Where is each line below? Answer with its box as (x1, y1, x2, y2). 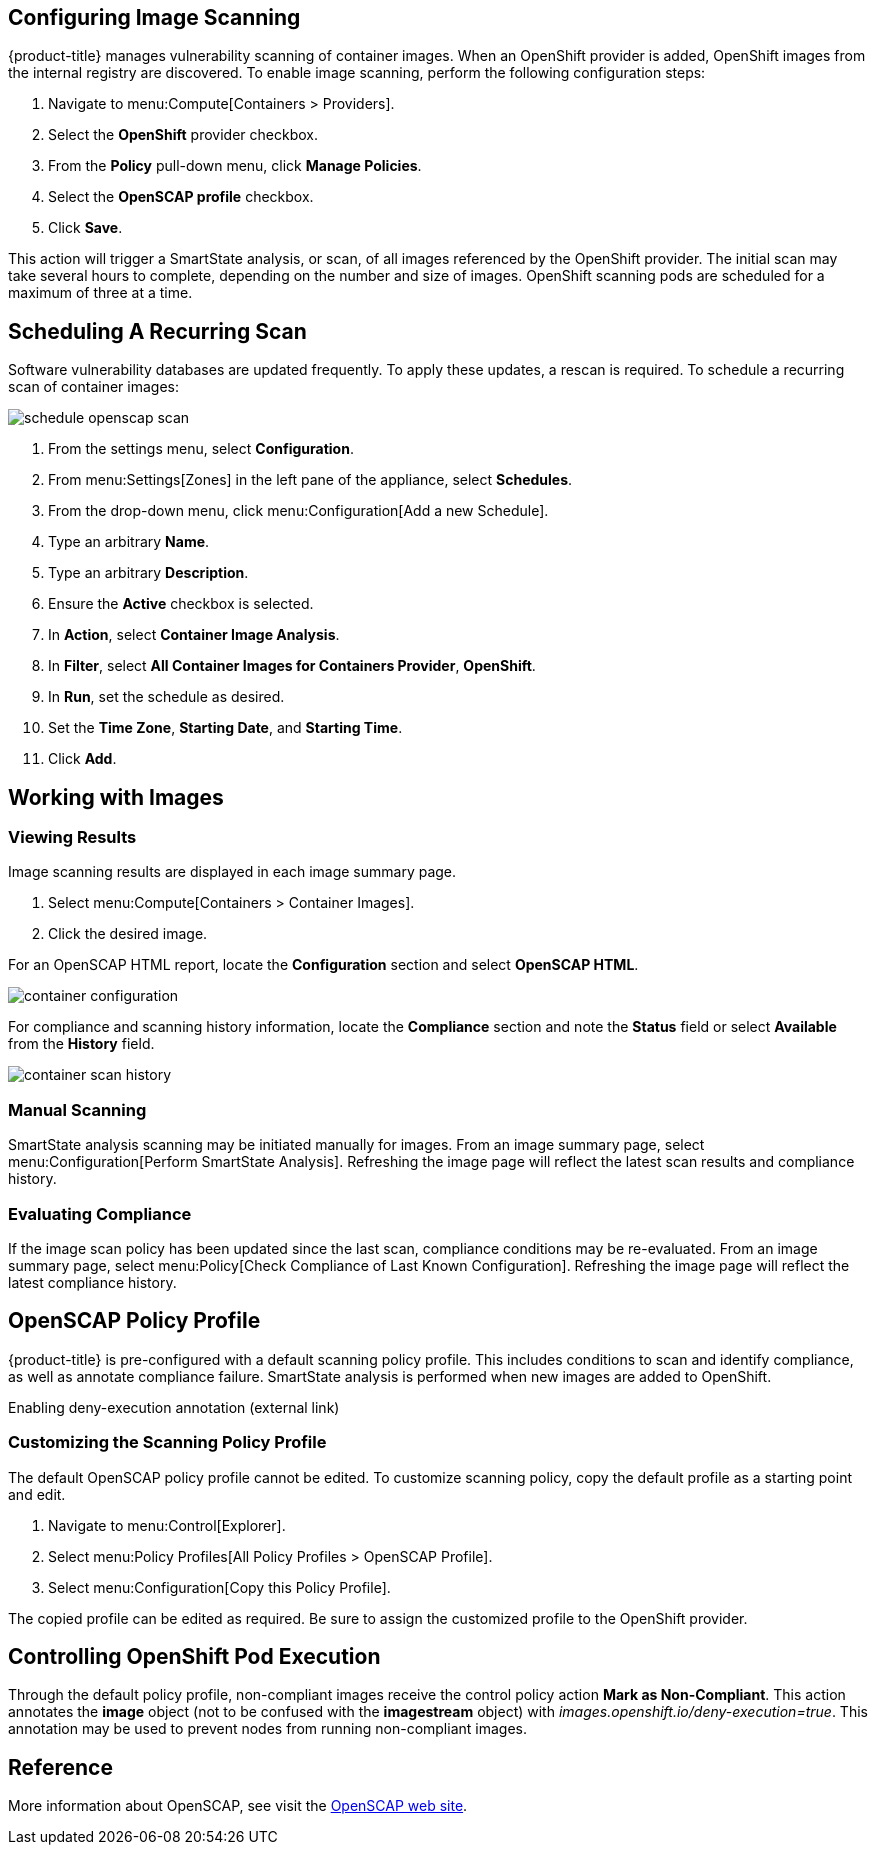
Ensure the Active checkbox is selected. (48, 595, 314, 613)
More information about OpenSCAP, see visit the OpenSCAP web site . (8, 1797, 468, 1815)
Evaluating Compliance (8, 1203, 192, 1224)
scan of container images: (8, 378, 180, 396)
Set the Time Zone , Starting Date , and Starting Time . (48, 719, 403, 737)
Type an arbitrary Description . (48, 564, 249, 582)
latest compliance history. (8, 1273, 177, 1291)
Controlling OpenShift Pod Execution (8, 1644, 381, 1669)
